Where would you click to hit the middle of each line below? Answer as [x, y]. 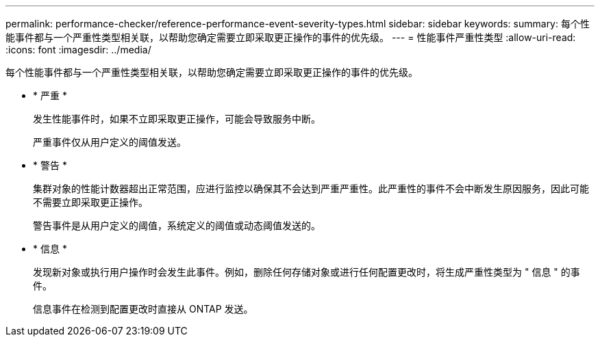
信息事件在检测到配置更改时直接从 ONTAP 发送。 [143, 309]
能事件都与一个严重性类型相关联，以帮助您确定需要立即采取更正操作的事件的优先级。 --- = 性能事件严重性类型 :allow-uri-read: [291, 37]
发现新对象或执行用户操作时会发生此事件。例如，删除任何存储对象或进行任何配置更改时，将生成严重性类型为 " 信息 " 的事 [307, 272]
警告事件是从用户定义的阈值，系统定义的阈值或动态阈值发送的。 [177, 225]
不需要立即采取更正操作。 [90, 202]
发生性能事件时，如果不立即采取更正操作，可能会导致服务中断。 [177, 119]
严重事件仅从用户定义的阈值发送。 [110, 142]
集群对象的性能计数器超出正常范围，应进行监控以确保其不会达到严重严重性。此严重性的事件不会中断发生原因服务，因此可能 [311, 188]
